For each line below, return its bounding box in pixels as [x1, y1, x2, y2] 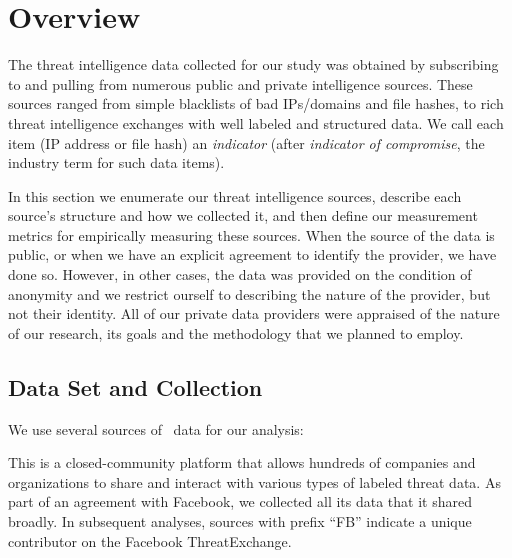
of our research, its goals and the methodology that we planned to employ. [8, 322, 464, 343]
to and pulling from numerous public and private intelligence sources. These [8, 73, 473, 94]
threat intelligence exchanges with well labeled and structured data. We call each [8, 112, 504, 133]
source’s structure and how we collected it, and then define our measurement [8, 205, 478, 226]
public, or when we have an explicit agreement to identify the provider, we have [8, 244, 497, 265]
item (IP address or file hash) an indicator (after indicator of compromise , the [8, 132, 485, 153]
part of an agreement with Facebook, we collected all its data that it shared [8, 491, 473, 512]
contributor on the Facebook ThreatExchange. [8, 530, 292, 551]
